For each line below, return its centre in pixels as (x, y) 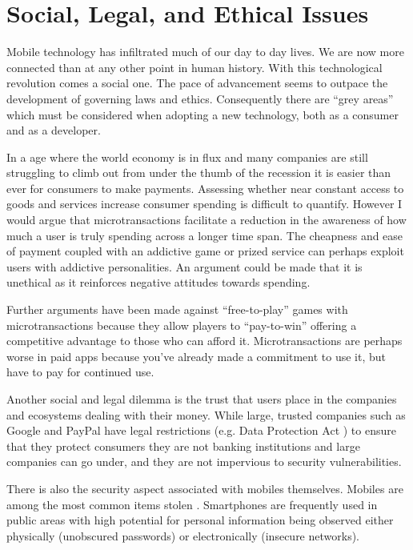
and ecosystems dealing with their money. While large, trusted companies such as (206, 414)
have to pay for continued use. (80, 372)
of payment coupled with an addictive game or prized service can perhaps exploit (205, 251)
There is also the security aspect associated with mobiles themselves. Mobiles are (205, 488)
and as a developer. (54, 130)
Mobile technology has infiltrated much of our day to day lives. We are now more (205, 52)
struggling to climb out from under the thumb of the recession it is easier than (199, 173)
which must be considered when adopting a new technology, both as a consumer (202, 114)
